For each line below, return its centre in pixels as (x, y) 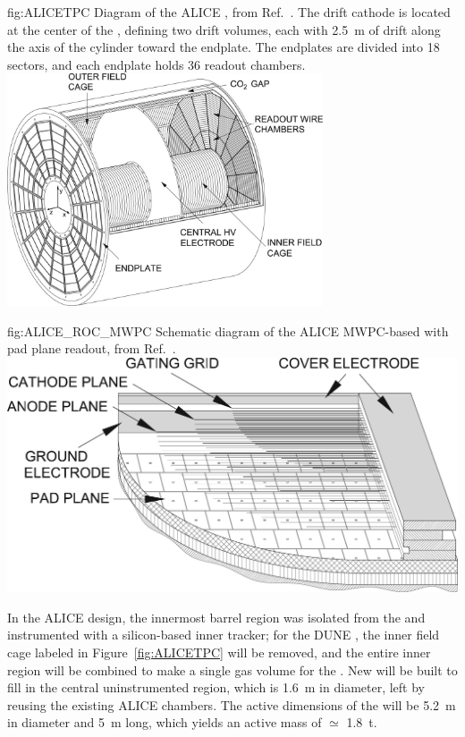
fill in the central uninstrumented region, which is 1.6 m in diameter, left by (216, 687)
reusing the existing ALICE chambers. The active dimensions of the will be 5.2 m (232, 704)
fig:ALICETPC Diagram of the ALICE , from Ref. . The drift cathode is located (229, 12)
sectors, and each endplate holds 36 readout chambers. (156, 64)
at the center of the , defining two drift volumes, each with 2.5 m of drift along (224, 29)
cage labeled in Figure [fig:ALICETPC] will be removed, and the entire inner (219, 652)
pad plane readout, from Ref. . (92, 348)
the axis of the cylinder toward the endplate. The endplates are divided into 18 (224, 47)
